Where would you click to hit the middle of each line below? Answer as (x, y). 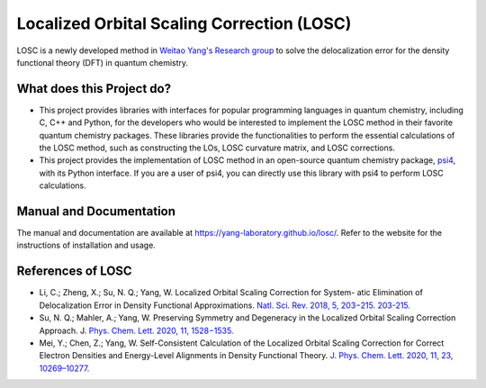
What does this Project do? (94, 89)
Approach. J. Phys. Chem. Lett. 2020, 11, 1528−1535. (136, 330)
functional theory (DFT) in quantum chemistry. (103, 62)
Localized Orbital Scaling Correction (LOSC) (184, 23)
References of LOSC (74, 271)
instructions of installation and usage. (86, 245)
